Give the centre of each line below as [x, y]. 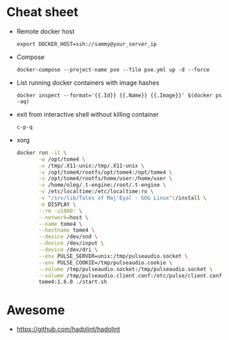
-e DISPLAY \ [57, 204]
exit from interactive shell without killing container [87, 114]
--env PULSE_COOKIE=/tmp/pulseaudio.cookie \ [105, 262]
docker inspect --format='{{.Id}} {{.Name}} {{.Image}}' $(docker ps [119, 95]
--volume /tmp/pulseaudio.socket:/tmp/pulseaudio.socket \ [126, 269]
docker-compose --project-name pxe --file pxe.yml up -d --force [113, 70]
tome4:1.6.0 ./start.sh [73, 282]
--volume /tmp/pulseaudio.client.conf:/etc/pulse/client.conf [130, 275]
